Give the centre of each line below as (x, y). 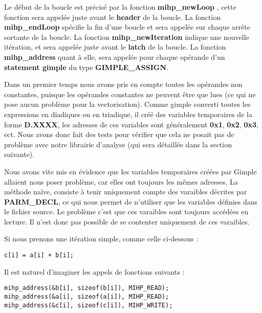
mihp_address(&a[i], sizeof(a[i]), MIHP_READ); (87, 296)
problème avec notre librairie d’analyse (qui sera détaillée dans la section (118, 144)
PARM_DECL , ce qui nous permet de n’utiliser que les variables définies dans (131, 201)
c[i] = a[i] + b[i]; (39, 255)
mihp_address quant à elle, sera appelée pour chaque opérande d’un (115, 57)
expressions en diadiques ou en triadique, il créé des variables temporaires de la (128, 114)
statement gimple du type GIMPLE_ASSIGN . (86, 67)
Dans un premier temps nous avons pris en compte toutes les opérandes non (123, 84)
